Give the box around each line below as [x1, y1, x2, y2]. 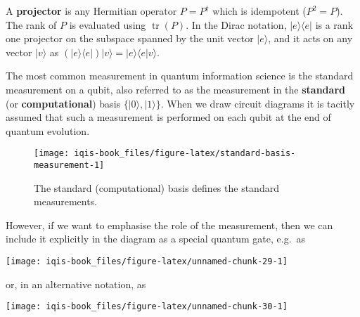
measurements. [34, 194, 98, 209]
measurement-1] [34, 160, 105, 170]
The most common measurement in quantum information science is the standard [6, 68, 354, 83]
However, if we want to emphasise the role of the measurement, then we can [6, 217, 333, 232]
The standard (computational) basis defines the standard [34, 180, 279, 195]
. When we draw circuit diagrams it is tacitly [160, 96, 355, 110]
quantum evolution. [6, 123, 90, 138]
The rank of [6, 17, 57, 32]
